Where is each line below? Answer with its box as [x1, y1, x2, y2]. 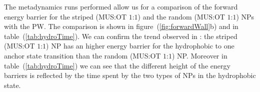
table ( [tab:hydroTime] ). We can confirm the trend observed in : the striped [4, 30, 237, 41]
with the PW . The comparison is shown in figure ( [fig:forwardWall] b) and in [4, 21, 238, 31]
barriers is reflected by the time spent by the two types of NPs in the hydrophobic [4, 70, 256, 80]
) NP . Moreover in [171, 50, 227, 60]
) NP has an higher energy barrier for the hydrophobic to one [46, 40, 234, 51]
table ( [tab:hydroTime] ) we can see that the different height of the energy [4, 60, 230, 70]
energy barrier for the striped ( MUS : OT [4, 11, 126, 21]
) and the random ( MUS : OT [137, 11, 225, 21]
